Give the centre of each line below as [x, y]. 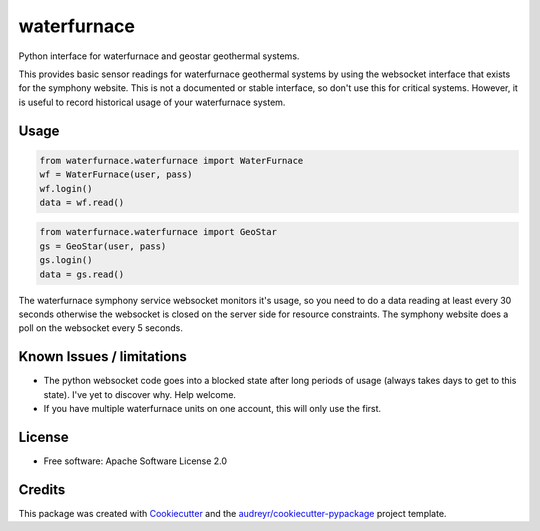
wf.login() [66, 188]
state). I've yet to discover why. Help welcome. [140, 394]
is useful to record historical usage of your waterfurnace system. [152, 102]
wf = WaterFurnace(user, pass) [116, 174]
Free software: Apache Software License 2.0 [135, 461]
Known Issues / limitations [102, 356]
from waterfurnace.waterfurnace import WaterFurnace [171, 160]
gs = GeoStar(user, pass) [103, 246]
